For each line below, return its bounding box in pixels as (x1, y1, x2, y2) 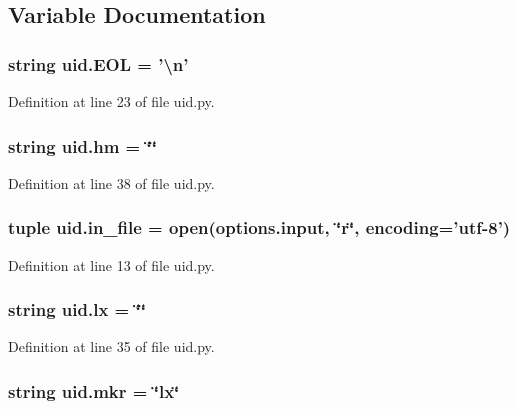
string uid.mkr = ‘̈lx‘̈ (8, 378, 180, 403)
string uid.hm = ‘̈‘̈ (8, 133, 157, 158)
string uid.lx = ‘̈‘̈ (8, 297, 146, 322)
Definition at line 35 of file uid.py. (8, 336, 215, 357)
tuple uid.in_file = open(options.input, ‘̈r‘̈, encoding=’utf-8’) (8, 215, 511, 240)
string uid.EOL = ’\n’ (8, 51, 189, 76)
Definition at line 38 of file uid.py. (8, 172, 215, 193)
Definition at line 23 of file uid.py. (8, 91, 215, 111)
